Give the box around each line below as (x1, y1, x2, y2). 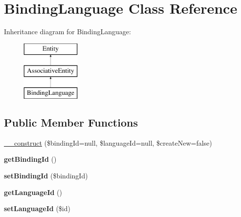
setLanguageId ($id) (4, 203, 70, 214)
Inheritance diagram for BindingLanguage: (4, 26, 131, 37)
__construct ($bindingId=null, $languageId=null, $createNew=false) (4, 137, 212, 148)
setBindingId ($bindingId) (4, 171, 88, 181)
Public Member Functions (4, 115, 138, 130)
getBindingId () (4, 154, 57, 164)
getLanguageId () (4, 187, 63, 197)
